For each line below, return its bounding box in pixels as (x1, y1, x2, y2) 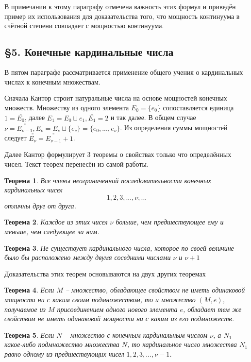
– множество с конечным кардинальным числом (64, 329, 208, 340)
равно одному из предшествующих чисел (4, 348, 124, 359)
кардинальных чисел (4, 185, 63, 195)
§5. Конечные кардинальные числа (4, 44, 174, 59)
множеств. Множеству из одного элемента (4, 102, 129, 112)
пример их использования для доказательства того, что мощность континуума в (4, 11, 240, 21)
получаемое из (4, 304, 46, 314)
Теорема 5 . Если (4, 329, 54, 340)
